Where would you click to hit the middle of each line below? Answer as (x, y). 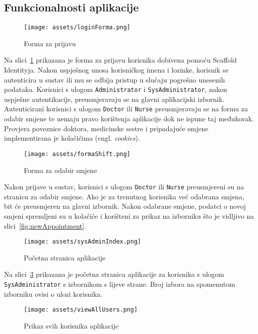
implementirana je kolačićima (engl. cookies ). (72, 138)
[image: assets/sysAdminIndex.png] (83, 242)
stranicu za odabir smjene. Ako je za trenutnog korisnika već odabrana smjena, (124, 196)
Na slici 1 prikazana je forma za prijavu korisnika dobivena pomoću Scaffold (120, 60)
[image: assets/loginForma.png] (77, 28)
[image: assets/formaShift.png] (77, 154)
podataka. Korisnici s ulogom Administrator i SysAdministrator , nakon (116, 89)
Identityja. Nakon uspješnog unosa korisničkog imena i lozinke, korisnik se (116, 70)
